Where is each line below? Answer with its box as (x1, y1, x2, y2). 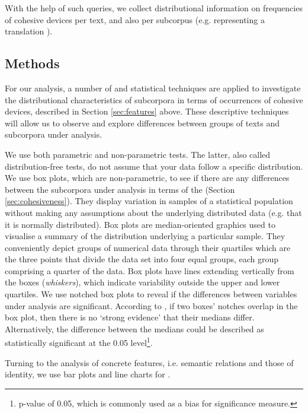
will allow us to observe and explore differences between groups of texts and (5, 116, 280, 129)
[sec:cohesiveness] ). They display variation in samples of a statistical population (5, 195, 293, 207)
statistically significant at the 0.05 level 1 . (5, 335, 153, 349)
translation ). (5, 25, 53, 37)
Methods (5, 54, 60, 72)
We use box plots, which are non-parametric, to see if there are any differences (5, 171, 290, 184)
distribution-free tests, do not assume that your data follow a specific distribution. (5, 160, 303, 172)
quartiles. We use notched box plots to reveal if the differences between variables (5, 288, 297, 300)
